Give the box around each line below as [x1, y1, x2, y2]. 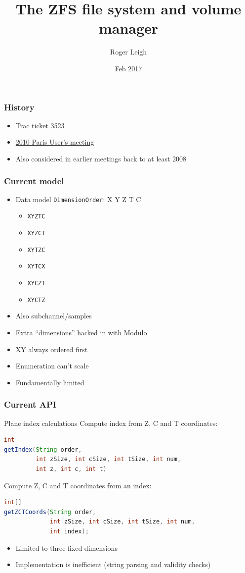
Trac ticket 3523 [15, 120, 65, 130]
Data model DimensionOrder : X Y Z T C [15, 194, 141, 204]
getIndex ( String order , [4, 446, 82, 453]
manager [98, 18, 159, 38]
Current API [4, 398, 56, 411]
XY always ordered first [15, 344, 88, 354]
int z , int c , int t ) [36, 465, 107, 472]
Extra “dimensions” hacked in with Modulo [15, 327, 147, 337]
